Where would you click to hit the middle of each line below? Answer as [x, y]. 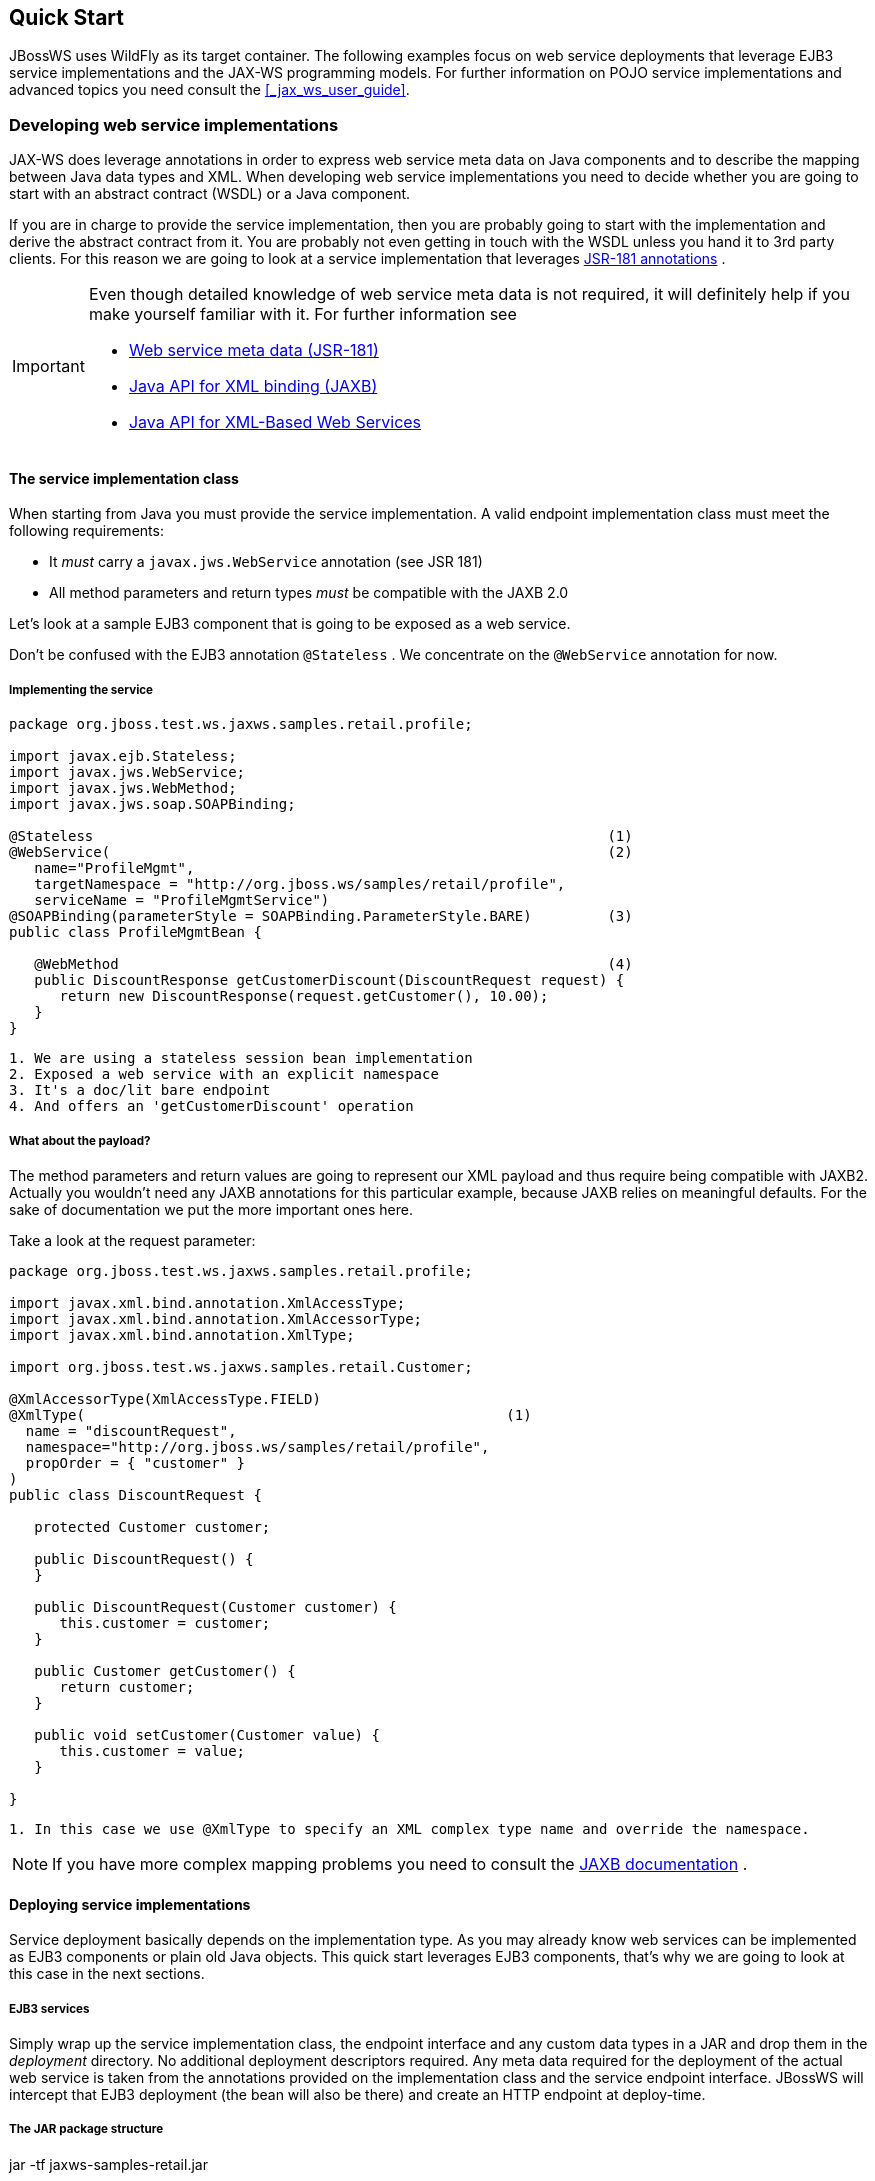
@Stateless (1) [321, 836]
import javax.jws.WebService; [127, 772]
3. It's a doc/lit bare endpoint [140, 1090]
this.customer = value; [152, 1750]
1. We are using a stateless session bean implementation [241, 1058]
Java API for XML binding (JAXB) [253, 386]
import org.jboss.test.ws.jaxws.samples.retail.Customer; [241, 1366]
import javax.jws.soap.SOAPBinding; [152, 804]
